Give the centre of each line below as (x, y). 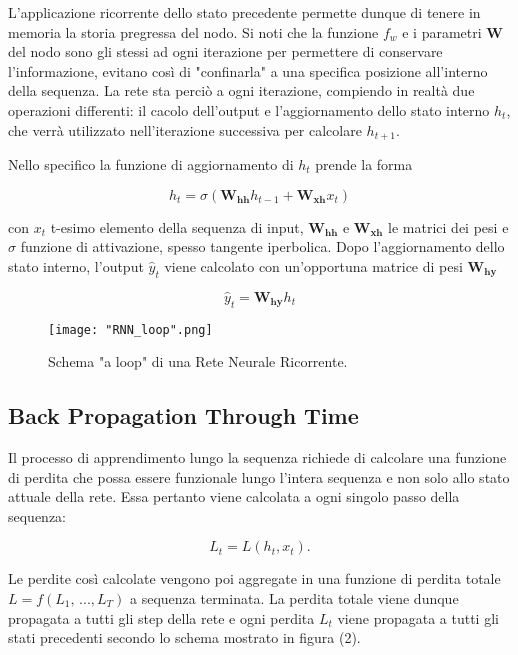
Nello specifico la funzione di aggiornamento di (151, 164)
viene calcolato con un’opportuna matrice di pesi (313, 265)
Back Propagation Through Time (183, 415)
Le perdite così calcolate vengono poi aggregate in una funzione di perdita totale (254, 578)
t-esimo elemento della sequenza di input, (177, 226)
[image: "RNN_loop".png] (130, 329)
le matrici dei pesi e (448, 226)
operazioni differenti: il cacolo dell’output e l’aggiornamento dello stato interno (249, 109)
